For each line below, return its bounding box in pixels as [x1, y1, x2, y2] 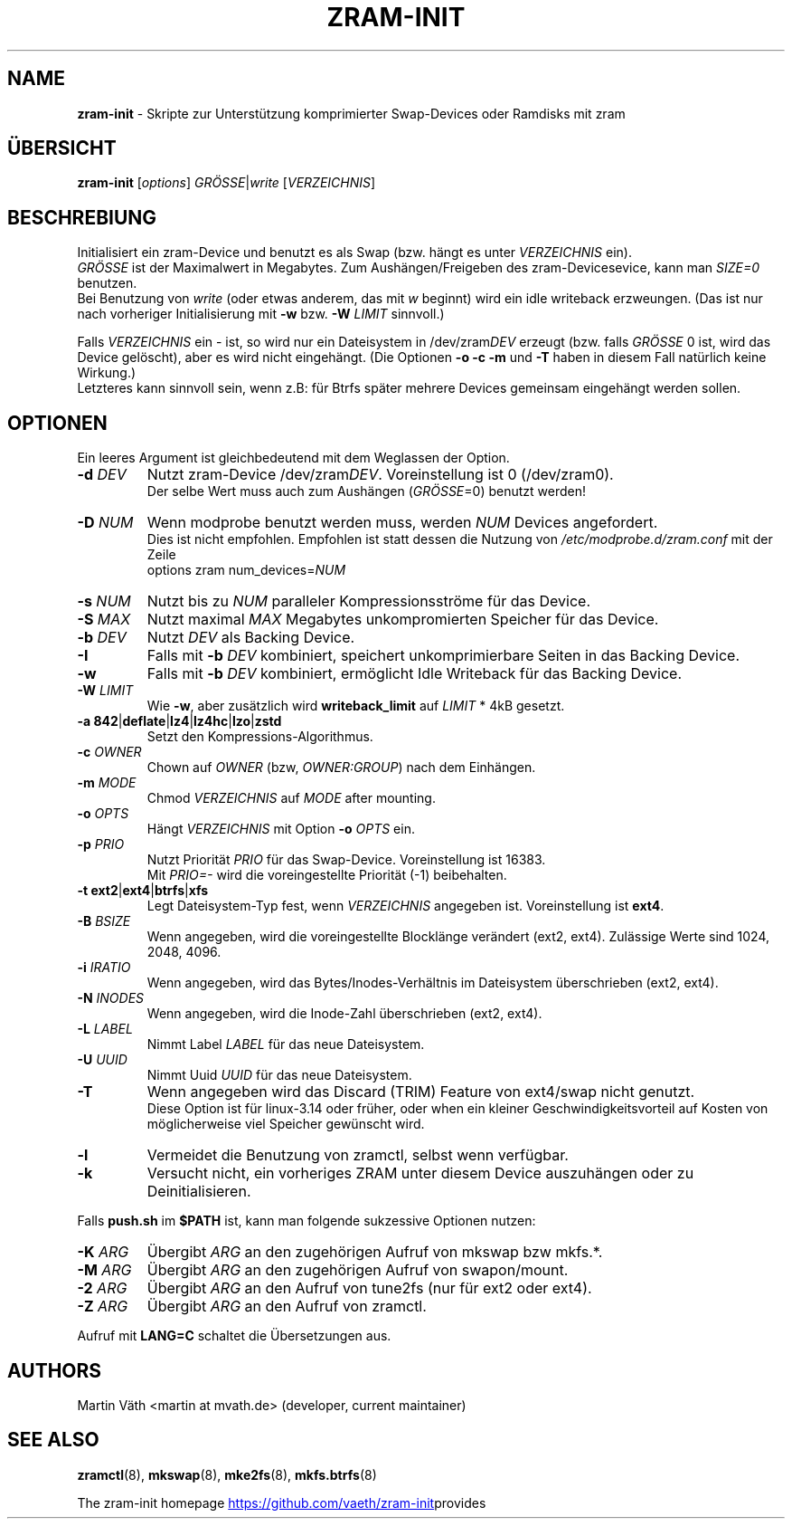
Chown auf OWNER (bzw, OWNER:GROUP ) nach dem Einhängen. [146, 759, 536, 776]
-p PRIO [77, 836, 125, 853]
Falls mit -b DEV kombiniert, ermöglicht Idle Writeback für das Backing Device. [146, 664, 682, 683]
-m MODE [77, 775, 137, 791]
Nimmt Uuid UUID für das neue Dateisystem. [146, 1067, 412, 1083]
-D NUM [77, 513, 134, 532]
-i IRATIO [77, 959, 131, 976]
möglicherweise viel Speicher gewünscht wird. [146, 1116, 425, 1132]
